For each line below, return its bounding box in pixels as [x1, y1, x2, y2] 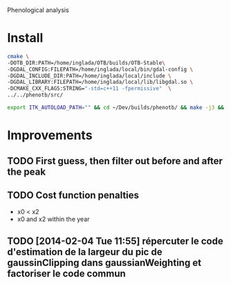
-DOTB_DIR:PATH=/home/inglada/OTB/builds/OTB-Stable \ [7, 59, 166, 66]
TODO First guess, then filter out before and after [7, 155, 223, 167]
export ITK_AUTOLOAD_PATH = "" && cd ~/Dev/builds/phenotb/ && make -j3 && [7, 104, 225, 112]
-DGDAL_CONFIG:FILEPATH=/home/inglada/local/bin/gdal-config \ [7, 66, 194, 73]
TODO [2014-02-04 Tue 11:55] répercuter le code [7, 235, 223, 247]
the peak [7, 166, 46, 177]
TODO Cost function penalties [7, 189, 140, 201]
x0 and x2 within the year [17, 215, 90, 224]
